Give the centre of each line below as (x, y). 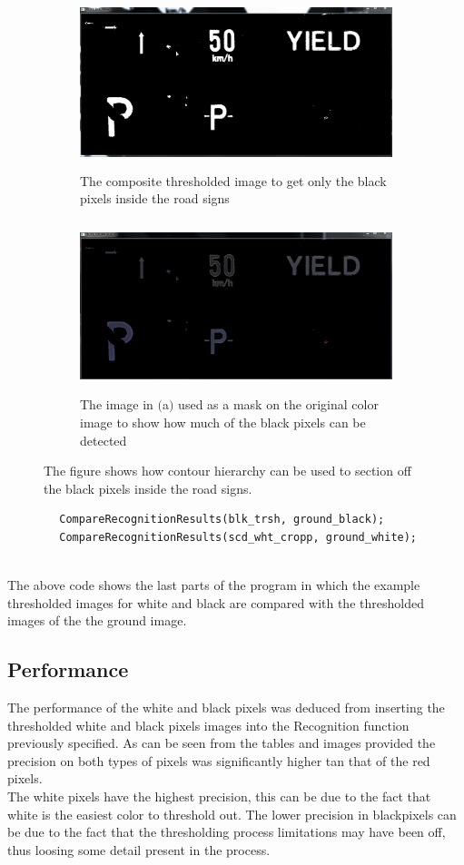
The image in (117, 404)
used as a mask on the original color (278, 404)
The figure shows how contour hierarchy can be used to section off (227, 471)
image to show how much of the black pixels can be (223, 422)
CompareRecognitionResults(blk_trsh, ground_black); (222, 520)
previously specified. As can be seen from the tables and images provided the (222, 743)
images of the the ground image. (97, 620)
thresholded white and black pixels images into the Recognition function (208, 725)
